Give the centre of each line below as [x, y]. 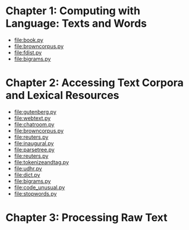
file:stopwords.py [35, 193]
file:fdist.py [28, 52]
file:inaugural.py [34, 143]
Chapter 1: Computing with [73, 11]
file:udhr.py [28, 168]
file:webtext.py [32, 118]
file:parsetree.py [34, 149]
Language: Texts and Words [76, 23]
